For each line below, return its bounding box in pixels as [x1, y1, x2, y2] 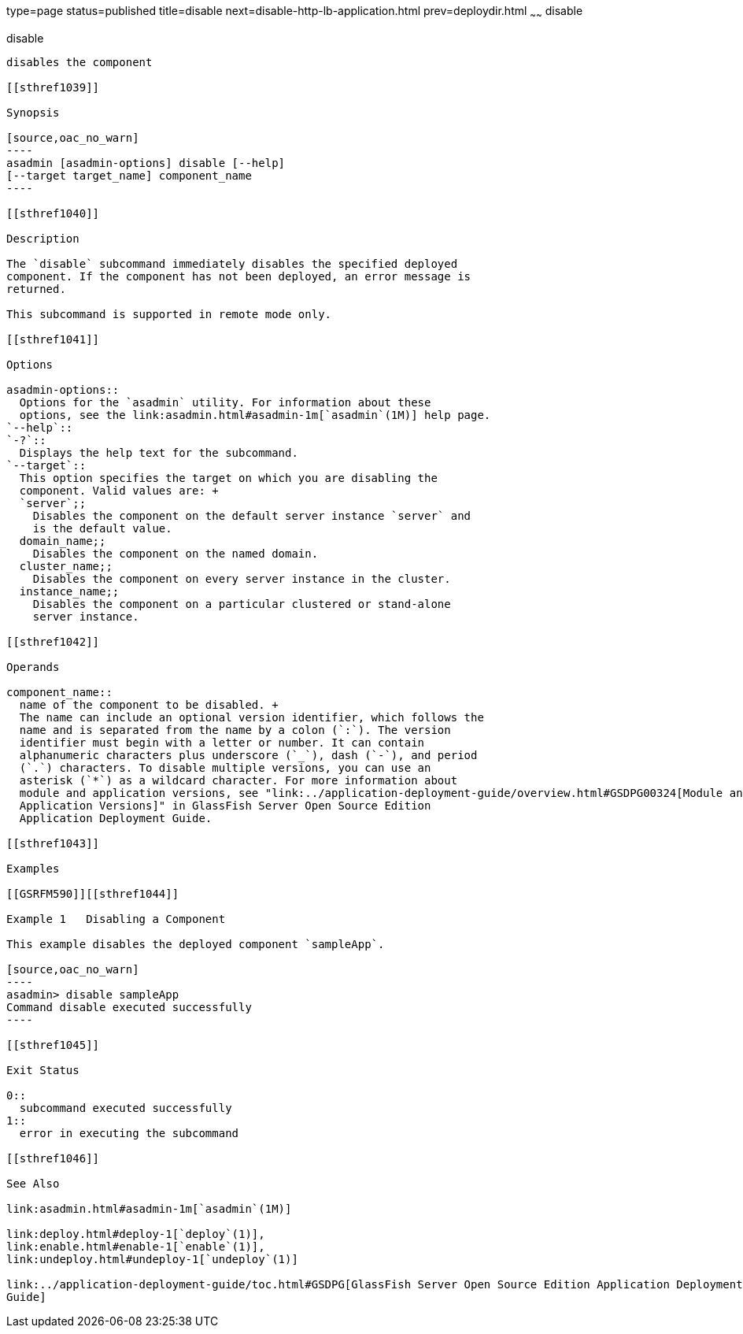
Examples [6, 862, 60, 875]
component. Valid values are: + [19, 484, 219, 497]
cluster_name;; [19, 559, 113, 573]
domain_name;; [19, 534, 106, 547]
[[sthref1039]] [6, 80, 100, 94]
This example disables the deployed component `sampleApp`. [6, 937, 385, 950]
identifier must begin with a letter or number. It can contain [19, 736, 425, 749]
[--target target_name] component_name [6, 169, 252, 182]
